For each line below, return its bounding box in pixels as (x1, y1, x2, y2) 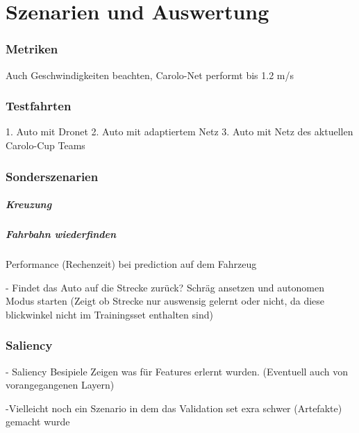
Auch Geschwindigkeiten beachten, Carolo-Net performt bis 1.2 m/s (6, 67, 294, 82)
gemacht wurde (6, 414, 70, 429)
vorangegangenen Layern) (6, 377, 115, 392)
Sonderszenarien (6, 167, 99, 185)
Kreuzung (6, 197, 52, 212)
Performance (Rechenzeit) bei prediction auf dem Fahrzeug (6, 256, 257, 271)
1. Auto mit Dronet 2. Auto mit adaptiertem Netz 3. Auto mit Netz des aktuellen (6, 124, 353, 139)
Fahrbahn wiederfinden (6, 227, 117, 241)
